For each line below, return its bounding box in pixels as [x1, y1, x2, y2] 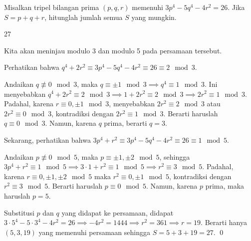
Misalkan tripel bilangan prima [4, 2, 99, 12]
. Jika [228, 2, 245, 12]
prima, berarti [104, 118, 147, 128]
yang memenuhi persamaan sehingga [38, 227, 151, 237]
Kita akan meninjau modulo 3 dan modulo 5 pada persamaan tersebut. [4, 45, 222, 55]
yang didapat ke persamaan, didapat [61, 207, 174, 218]
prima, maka [205, 181, 245, 191]
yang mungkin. [131, 11, 177, 22]
